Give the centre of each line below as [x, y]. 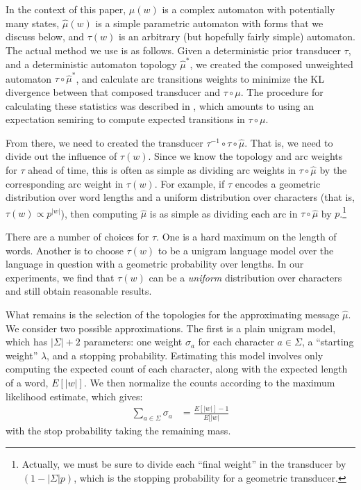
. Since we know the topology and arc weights [245, 156]
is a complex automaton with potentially [249, 9]
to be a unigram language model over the [246, 250]
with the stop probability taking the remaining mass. [118, 430]
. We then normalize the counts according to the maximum [209, 382]
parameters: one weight [133, 342]
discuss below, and [45, 36]
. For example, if [190, 183]
